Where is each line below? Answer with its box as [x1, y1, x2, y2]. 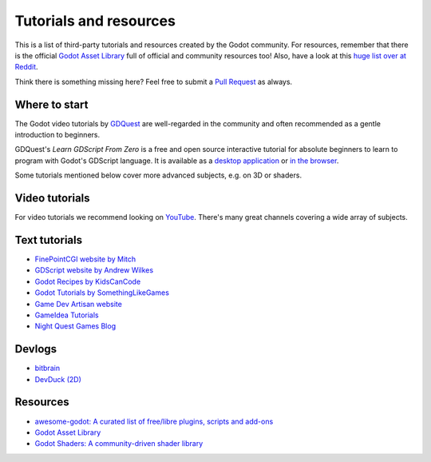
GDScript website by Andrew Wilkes [34, 265, 154, 275]
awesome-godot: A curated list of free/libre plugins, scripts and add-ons [34, 416, 274, 426]
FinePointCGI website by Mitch [34, 254, 136, 264]
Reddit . [14, 62, 39, 72]
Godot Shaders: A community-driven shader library [34, 439, 204, 448]
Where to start [14, 98, 89, 111]
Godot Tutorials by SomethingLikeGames [34, 288, 169, 297]
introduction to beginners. [14, 130, 100, 140]
